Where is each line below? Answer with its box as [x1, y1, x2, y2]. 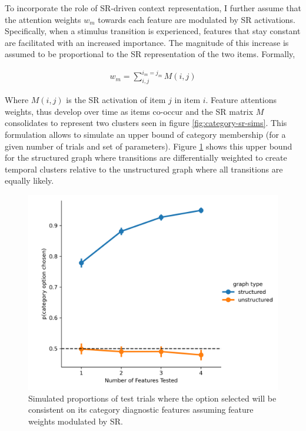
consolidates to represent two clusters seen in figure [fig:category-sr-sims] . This [5, 117, 287, 129]
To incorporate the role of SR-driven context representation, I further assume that [5, 2, 301, 14]
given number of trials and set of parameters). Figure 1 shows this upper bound [5, 140, 292, 152]
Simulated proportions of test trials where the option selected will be [28, 392, 277, 404]
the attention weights [5, 13, 81, 25]
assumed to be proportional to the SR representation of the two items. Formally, [5, 48, 295, 60]
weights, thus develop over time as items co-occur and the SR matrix [5, 105, 254, 117]
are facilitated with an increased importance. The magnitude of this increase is [5, 36, 289, 48]
